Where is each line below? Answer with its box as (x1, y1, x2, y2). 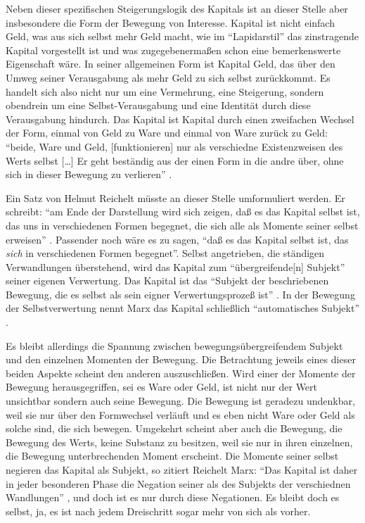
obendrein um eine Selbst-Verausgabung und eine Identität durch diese (6, 98, 311, 113)
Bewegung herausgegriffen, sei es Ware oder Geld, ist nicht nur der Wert (6, 379, 318, 394)
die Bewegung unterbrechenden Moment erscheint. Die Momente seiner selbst (6, 448, 339, 463)
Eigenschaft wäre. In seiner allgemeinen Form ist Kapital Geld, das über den (6, 56, 335, 71)
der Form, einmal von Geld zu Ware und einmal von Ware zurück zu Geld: (6, 125, 328, 140)
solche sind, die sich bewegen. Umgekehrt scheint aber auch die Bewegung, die (6, 421, 342, 436)
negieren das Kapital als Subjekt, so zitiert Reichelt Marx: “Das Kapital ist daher (6, 462, 358, 477)
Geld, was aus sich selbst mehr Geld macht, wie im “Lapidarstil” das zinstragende (6, 29, 359, 44)
